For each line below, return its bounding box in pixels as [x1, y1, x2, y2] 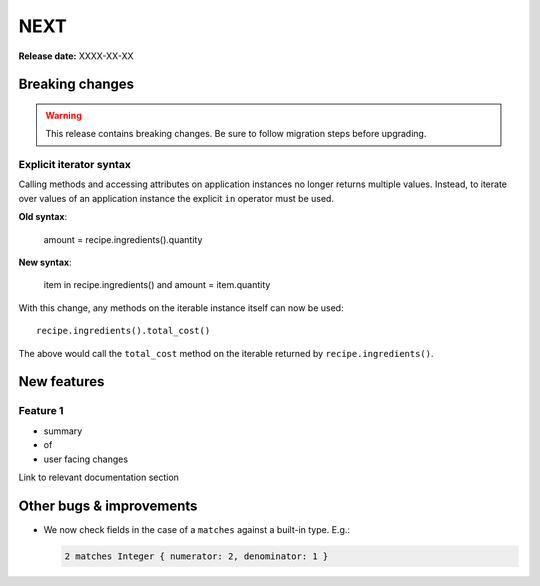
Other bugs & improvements [18, 497, 198, 514]
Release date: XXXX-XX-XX [18, 50, 134, 62]
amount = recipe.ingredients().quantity [43, 233, 203, 245]
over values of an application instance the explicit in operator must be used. [18, 192, 335, 204]
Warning [45, 109, 82, 121]
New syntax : [18, 256, 72, 269]
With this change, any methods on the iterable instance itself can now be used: [18, 301, 344, 314]
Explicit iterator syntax [18, 158, 132, 172]
